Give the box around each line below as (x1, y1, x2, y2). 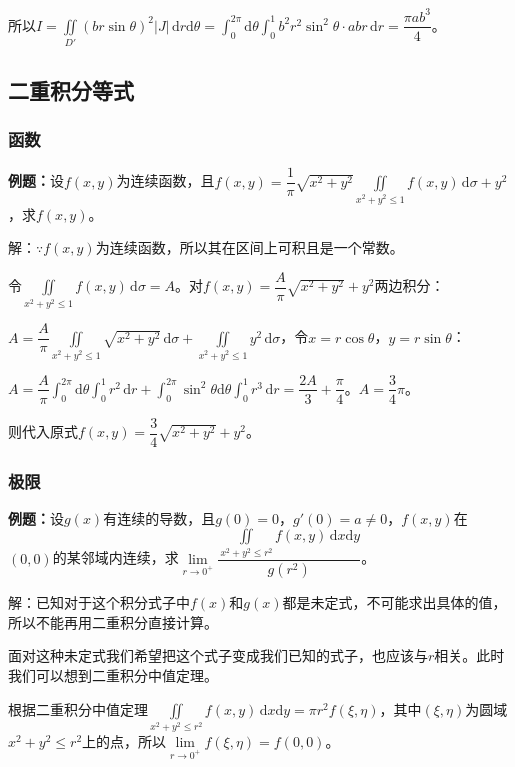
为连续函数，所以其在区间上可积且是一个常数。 (95, 237, 404, 258)
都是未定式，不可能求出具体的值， (282, 592, 507, 613)
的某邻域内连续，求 (52, 547, 179, 568)
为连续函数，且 (116, 170, 215, 191)
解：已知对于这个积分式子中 (8, 592, 190, 613)
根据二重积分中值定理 (8, 698, 148, 719)
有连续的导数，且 (103, 507, 216, 528)
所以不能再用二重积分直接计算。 (8, 611, 218, 632)
